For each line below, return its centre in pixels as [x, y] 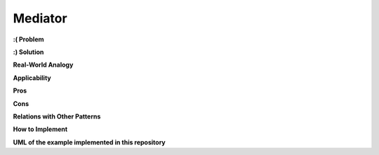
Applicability [32, 78]
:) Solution [28, 52]
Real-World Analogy [43, 65]
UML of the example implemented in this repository [89, 142]
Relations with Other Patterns [57, 116]
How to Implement [40, 129]
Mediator [40, 18]
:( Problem [29, 39]
